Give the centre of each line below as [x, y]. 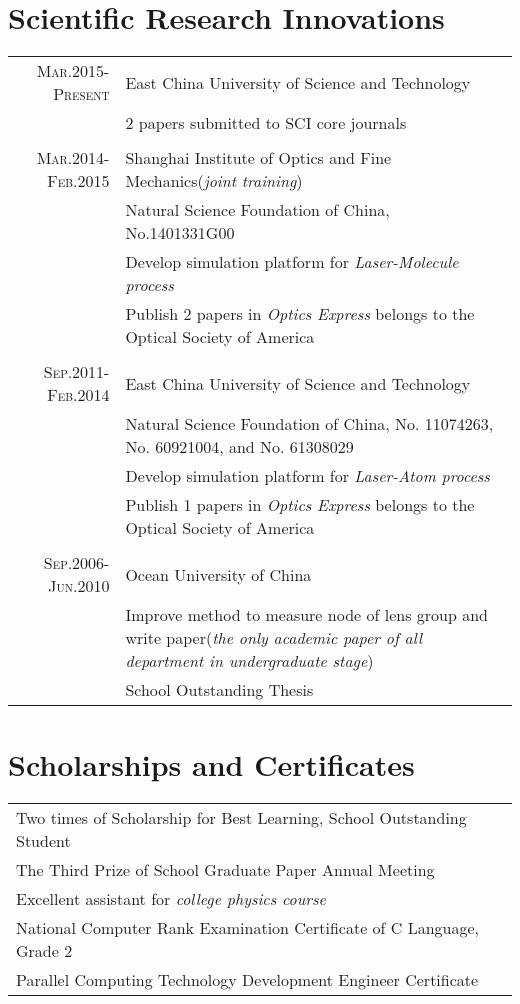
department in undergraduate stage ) [249, 661]
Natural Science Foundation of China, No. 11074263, [309, 424]
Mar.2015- [73, 71]
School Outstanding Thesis [219, 690]
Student [43, 841]
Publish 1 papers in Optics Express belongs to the [300, 505]
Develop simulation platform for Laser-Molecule [292, 262]
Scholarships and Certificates [211, 764]
